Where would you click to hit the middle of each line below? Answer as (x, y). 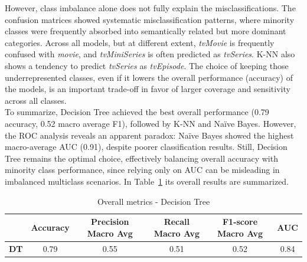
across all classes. (36, 100)
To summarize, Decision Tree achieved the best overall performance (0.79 (137, 112)
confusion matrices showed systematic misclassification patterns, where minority (150, 19)
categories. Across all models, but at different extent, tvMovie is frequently (140, 42)
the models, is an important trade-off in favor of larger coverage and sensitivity (148, 89)
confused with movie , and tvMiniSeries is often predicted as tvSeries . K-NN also (150, 54)
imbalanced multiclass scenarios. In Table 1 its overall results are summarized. (147, 181)
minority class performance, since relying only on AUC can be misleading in (142, 170)
